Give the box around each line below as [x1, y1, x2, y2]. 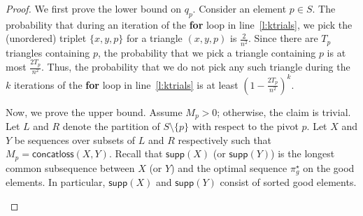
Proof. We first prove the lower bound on [6, 1, 181, 15]
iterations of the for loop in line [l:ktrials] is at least [13, 77, 239, 92]
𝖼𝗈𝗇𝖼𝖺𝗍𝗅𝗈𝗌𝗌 [31, 150, 74, 160]
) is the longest [271, 146, 335, 161]
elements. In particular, [6, 175, 106, 189]
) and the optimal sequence [171, 160, 287, 175]
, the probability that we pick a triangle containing [98, 45, 316, 59]
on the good [303, 160, 355, 175]
